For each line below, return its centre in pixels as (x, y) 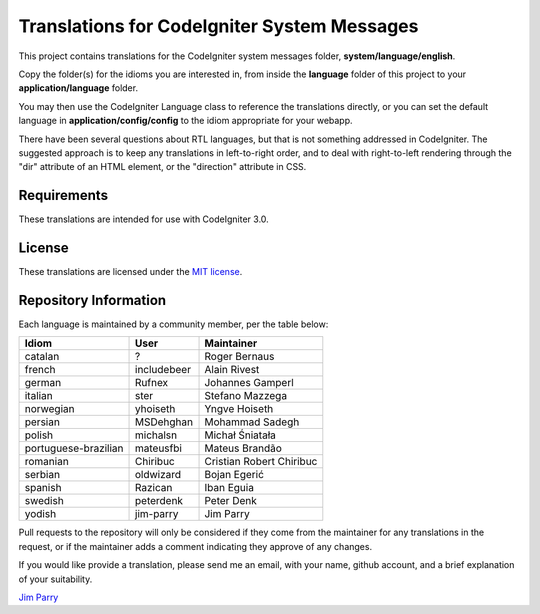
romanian (46, 462)
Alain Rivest (232, 370)
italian (39, 396)
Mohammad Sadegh (252, 422)
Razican (154, 488)
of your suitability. (55, 579)
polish (39, 435)
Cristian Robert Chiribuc (261, 462)
